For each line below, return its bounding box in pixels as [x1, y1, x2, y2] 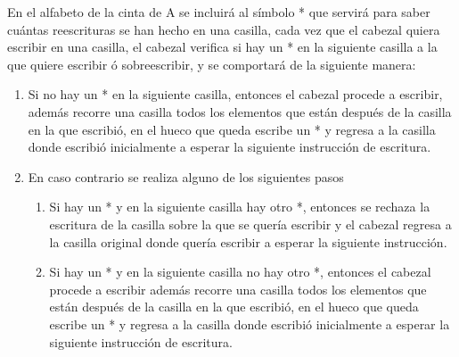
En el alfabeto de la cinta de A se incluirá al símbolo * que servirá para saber [7, 3, 430, 21]
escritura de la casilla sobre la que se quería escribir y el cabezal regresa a [49, 214, 452, 233]
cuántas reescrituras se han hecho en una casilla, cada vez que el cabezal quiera [7, 20, 440, 38]
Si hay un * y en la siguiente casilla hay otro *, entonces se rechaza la [49, 197, 430, 216]
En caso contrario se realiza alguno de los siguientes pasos [28, 167, 344, 186]
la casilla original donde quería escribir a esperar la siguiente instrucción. [49, 232, 447, 251]
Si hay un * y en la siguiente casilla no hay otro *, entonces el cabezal [49, 262, 431, 281]
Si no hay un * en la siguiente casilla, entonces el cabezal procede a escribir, [28, 85, 443, 104]
